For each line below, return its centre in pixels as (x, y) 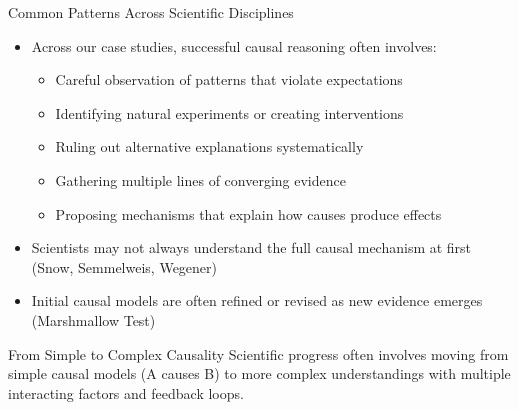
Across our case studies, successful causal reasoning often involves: (234, 45)
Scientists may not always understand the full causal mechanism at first (251, 247)
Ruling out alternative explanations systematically (209, 146)
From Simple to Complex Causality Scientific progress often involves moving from (258, 353)
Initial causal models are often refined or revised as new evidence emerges (257, 300)
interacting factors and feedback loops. (126, 392)
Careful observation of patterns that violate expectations (229, 79)
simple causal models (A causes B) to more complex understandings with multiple (259, 373)
